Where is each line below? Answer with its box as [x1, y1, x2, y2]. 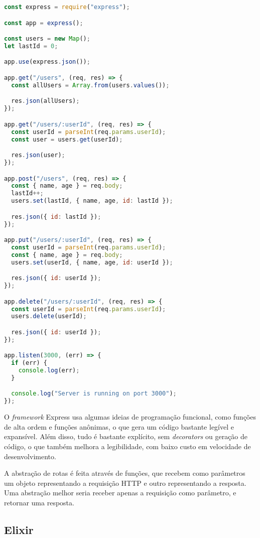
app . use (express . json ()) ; [4, 58, 90, 66]
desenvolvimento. [4, 451, 56, 461]
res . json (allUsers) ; [11, 97, 80, 105]
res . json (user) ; [11, 152, 65, 159]
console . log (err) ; [18, 367, 80, 374]
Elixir [4, 521, 34, 537]
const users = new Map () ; [4, 35, 90, 43]
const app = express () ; [4, 19, 83, 27]
